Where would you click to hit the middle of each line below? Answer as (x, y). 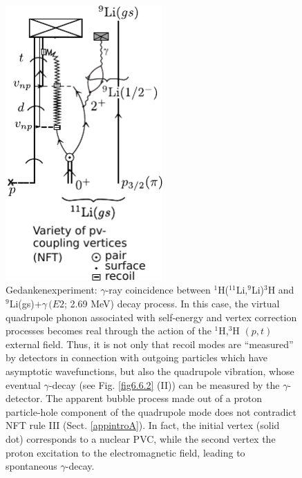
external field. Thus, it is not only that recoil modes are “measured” (150, 344)
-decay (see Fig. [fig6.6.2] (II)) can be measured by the (164, 384)
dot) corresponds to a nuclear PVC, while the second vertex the (141, 438)
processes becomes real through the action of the (108, 331)
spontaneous (31, 466)
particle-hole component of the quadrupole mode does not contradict (151, 411)
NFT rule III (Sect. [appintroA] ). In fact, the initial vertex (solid (143, 425)
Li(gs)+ (26, 304)
